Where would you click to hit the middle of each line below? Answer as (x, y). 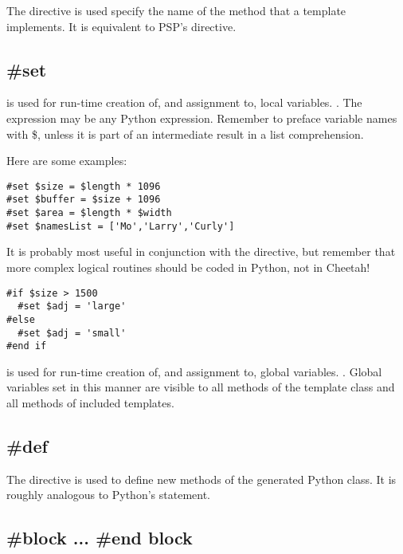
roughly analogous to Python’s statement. (108, 495)
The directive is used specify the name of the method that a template (176, 10)
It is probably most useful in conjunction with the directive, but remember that (201, 251)
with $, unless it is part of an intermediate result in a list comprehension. (185, 134)
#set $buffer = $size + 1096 (84, 200)
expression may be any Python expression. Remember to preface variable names (202, 118)
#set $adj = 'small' (72, 333)
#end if (27, 346)
